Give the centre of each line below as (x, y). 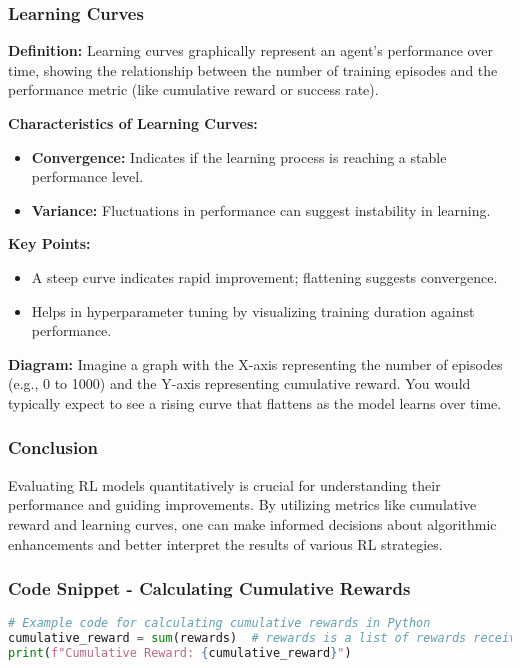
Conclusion (53, 447)
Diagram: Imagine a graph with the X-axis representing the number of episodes (255, 363)
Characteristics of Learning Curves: (133, 123)
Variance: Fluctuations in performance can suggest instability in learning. (261, 209)
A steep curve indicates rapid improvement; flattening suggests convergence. (264, 276)
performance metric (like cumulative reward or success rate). (193, 89)
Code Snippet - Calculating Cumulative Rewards (209, 588)
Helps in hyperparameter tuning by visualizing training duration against (253, 310)
